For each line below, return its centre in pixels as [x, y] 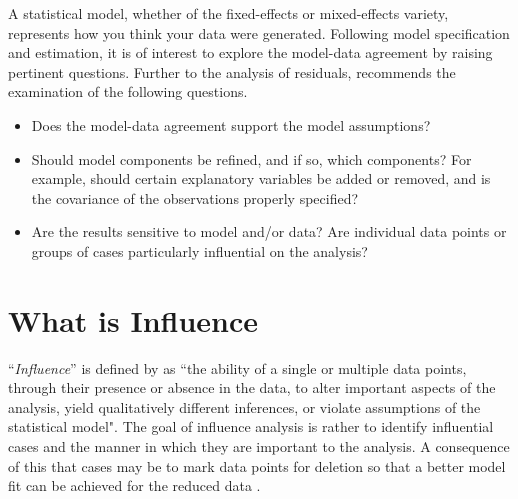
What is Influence [133, 319]
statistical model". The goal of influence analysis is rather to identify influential [251, 426]
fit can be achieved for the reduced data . [134, 485]
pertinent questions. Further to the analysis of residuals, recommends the [232, 71]
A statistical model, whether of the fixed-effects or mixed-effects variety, [228, 13]
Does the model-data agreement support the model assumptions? [231, 124]
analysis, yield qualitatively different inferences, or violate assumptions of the [244, 406]
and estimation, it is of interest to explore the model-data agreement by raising [250, 52]
